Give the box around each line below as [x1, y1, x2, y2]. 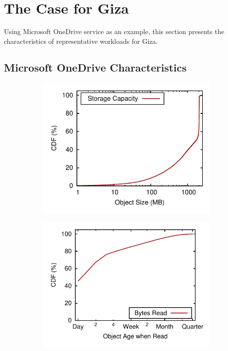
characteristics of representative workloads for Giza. [4, 36, 158, 46]
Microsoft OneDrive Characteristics [4, 59, 187, 74]
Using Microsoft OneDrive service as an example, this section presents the [4, 26, 225, 37]
